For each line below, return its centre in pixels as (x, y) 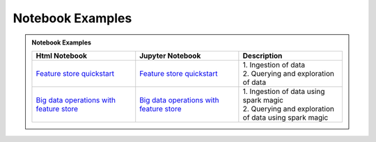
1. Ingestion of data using (284, 91)
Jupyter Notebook (170, 56)
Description (263, 56)
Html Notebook (61, 56)
